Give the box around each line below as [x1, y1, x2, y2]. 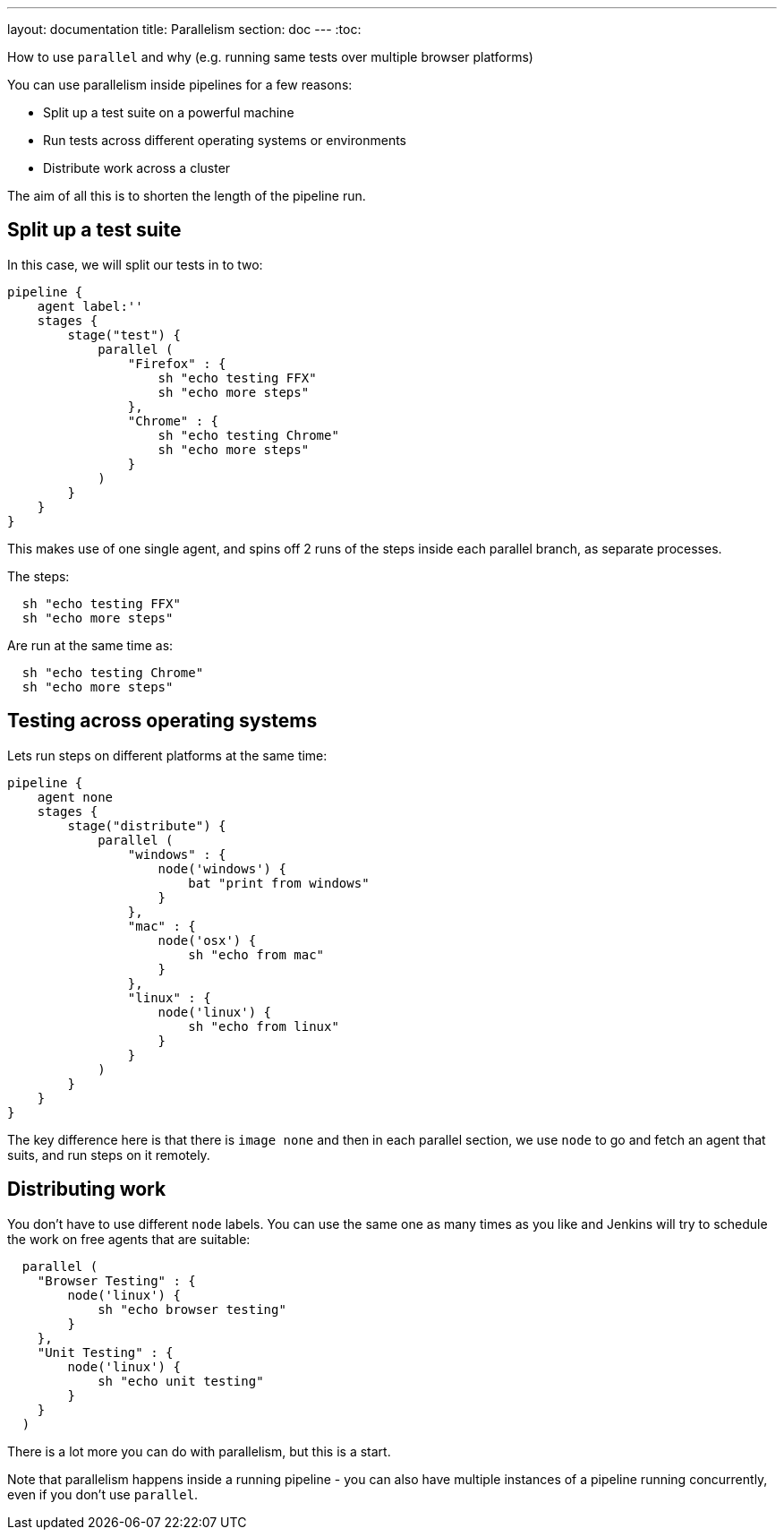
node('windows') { [158, 861, 286, 876]
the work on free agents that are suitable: [7, 1231, 251, 1247]
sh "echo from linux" [188, 1018, 339, 1034]
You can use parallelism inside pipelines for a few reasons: [7, 77, 353, 92]
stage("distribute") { [67, 818, 226, 833]
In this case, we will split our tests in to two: [7, 256, 263, 272]
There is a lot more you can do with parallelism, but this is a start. [7, 1443, 391, 1459]
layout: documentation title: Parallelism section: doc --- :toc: [7, 21, 362, 37]
